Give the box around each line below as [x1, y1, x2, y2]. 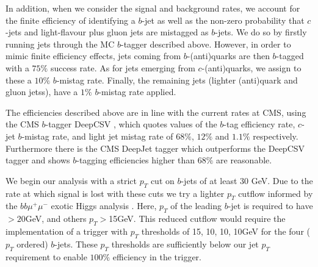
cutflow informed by [238, 187, 313, 199]
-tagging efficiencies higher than [76, 154, 195, 166]
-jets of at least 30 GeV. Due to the [181, 174, 313, 187]
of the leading [170, 199, 222, 212]
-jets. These [54, 237, 98, 250]
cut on [150, 174, 175, 187]
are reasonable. [216, 154, 272, 166]
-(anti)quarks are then [187, 49, 270, 62]
